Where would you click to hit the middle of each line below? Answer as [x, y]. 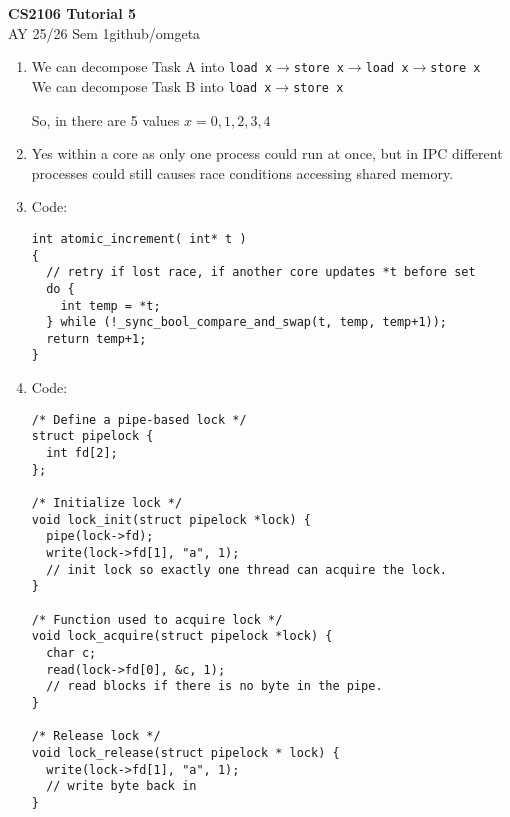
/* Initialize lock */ [107, 503]
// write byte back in [121, 786]
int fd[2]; [82, 453]
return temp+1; [96, 338]
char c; [71, 652]
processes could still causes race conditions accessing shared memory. [242, 172]
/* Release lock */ [96, 736]
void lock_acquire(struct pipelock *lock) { [182, 636]
